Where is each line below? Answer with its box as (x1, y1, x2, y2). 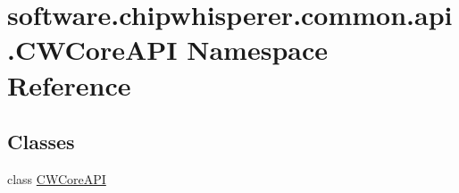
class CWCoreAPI (7, 169, 106, 188)
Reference (7, 66, 131, 103)
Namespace (187, 31, 329, 68)
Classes (7, 128, 75, 155)
